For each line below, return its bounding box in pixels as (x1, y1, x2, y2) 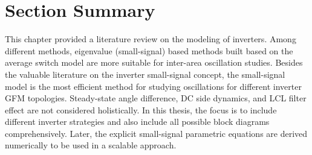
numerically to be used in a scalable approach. (5, 139, 177, 151)
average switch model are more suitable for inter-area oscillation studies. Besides (5, 56, 303, 69)
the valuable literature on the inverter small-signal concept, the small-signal (5, 68, 285, 80)
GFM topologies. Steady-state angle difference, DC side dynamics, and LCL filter (5, 92, 307, 104)
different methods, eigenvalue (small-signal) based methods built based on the (5, 44, 293, 57)
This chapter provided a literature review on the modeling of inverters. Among (5, 33, 296, 45)
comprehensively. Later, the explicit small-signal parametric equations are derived (5, 127, 308, 139)
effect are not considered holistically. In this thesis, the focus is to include (5, 103, 277, 116)
